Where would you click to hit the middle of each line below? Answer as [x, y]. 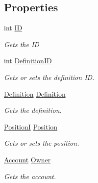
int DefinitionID [28, 61]
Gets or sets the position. [42, 143]
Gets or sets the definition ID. [49, 77]
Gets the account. [30, 176]
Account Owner [27, 159]
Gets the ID [22, 44]
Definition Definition [35, 93]
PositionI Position [31, 126]
